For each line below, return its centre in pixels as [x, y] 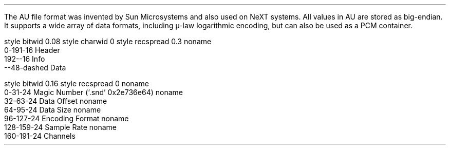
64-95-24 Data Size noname [53, 110]
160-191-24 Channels [40, 136]
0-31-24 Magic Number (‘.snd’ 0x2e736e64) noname [93, 92]
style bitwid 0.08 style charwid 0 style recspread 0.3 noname [108, 41]
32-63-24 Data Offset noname [56, 101]
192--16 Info [25, 59]
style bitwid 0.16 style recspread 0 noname [77, 83]
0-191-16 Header [32, 50]
